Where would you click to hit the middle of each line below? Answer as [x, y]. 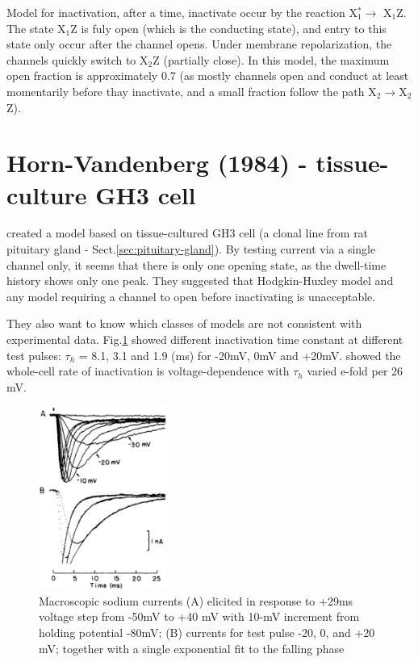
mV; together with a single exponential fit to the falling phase [192, 648]
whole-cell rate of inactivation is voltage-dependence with [148, 371]
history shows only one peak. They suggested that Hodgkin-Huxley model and [200, 281]
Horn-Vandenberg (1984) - [157, 163]
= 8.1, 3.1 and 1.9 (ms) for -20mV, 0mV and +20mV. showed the [240, 355]
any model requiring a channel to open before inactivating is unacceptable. [191, 296]
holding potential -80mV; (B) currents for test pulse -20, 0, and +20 [207, 632]
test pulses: [34, 355]
